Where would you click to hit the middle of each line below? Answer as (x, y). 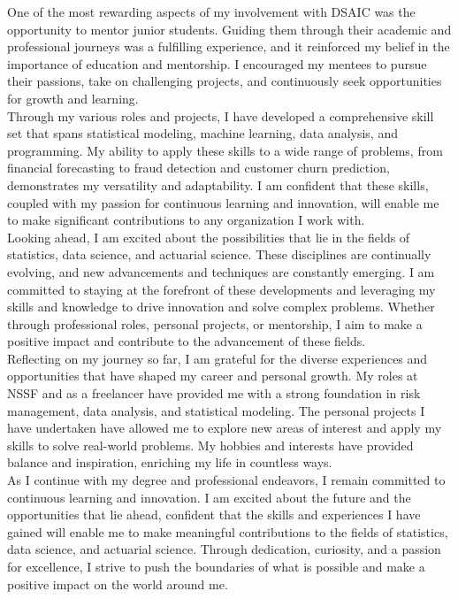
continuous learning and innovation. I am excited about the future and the (209, 497)
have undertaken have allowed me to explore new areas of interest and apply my (225, 428)
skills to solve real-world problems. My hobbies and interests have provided (210, 445)
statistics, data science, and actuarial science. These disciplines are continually (219, 254)
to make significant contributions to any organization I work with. (186, 220)
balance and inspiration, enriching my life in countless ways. (170, 462)
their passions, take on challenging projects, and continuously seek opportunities (225, 81)
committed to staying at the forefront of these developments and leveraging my (221, 289)
